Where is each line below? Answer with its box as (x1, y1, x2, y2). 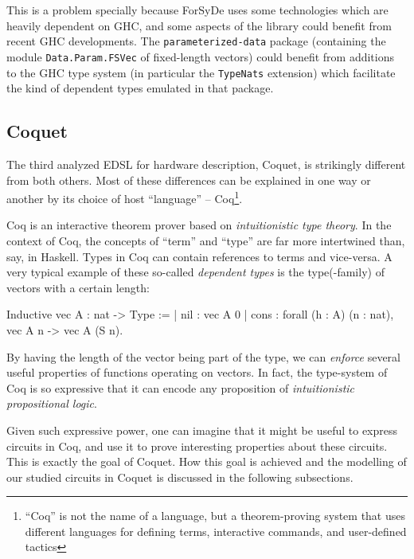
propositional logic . (6, 395, 97, 412)
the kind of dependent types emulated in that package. (6, 80, 274, 96)
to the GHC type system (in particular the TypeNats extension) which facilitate (6, 64, 396, 80)
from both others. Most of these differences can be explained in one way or (6, 171, 371, 188)
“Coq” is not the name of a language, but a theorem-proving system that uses (25, 507, 405, 524)
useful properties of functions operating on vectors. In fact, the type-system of (6, 364, 388, 381)
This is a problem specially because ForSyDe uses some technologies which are (6, 2, 389, 18)
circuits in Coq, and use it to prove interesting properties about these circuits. (6, 437, 388, 454)
